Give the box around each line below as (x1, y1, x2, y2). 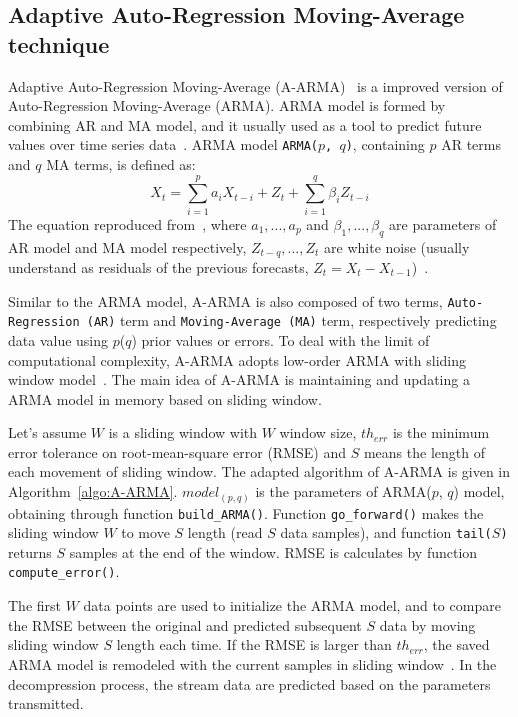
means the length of (363, 441, 485, 462)
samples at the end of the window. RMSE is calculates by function (69, 541, 478, 562)
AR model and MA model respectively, (8, 236, 247, 257)
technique (8, 28, 110, 59)
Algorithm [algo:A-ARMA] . (8, 481, 178, 502)
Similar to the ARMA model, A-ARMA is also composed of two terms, (8, 290, 443, 311)
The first (8, 595, 62, 616)
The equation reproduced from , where (8, 213, 247, 234)
